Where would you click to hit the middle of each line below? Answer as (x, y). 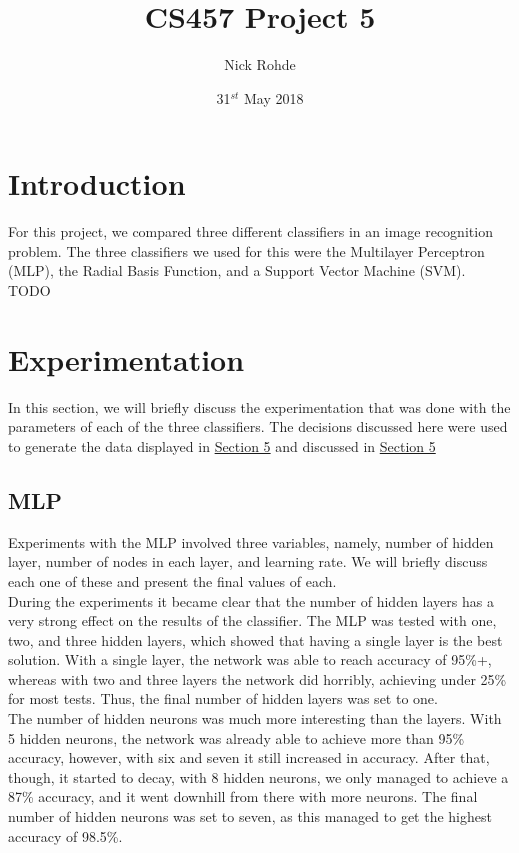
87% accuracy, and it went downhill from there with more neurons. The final (243, 796)
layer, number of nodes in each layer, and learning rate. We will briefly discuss (248, 561)
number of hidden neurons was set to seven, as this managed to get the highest (250, 816)
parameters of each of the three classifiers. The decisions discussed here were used (258, 426)
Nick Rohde (260, 64)
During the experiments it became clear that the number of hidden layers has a (251, 600)
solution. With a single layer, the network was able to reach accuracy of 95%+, (250, 659)
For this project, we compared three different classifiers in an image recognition (250, 231)
